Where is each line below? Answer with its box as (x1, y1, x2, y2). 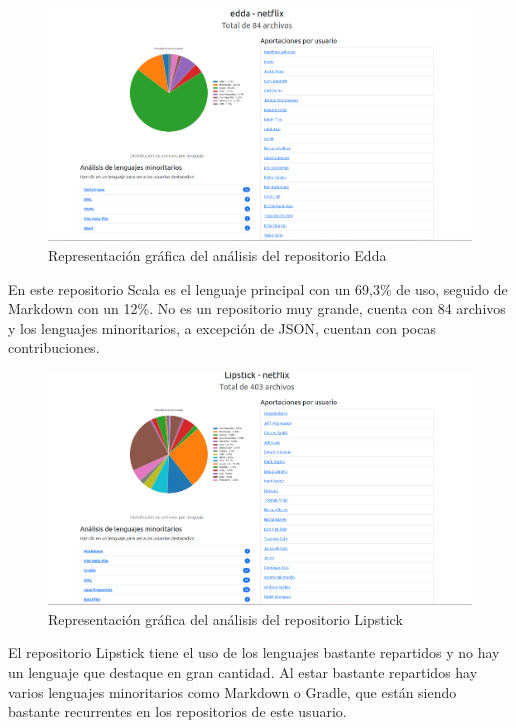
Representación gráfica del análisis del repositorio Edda (48, 244, 387, 265)
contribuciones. (8, 337, 100, 358)
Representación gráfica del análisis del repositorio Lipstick (48, 608, 403, 629)
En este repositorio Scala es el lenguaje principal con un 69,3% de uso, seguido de (8, 278, 508, 299)
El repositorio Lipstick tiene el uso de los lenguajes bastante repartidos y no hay (8, 642, 500, 663)
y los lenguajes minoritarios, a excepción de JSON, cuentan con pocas (8, 317, 436, 338)
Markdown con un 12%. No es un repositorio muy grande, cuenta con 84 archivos (8, 298, 506, 319)
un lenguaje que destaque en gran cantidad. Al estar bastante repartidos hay (8, 662, 478, 683)
